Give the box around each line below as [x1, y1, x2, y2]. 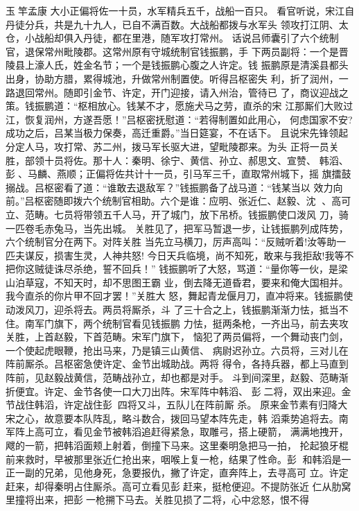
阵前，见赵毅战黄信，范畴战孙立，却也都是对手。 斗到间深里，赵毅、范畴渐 [6, 370, 349, 385]
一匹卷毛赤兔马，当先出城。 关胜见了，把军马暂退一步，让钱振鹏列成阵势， [6, 220, 349, 235]
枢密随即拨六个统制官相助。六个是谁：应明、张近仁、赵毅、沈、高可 [34, 193, 351, 208]
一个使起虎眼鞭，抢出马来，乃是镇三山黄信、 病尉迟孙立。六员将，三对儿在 [6, 343, 349, 357]
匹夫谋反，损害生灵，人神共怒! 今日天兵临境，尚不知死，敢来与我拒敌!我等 [6, 248, 344, 262]
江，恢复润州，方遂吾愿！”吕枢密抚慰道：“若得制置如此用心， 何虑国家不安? [6, 112, 353, 126]
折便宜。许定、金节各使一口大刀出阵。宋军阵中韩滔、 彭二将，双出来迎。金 [6, 383, 351, 398]
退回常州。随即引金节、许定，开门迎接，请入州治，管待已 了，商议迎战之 [15, 85, 349, 99]
